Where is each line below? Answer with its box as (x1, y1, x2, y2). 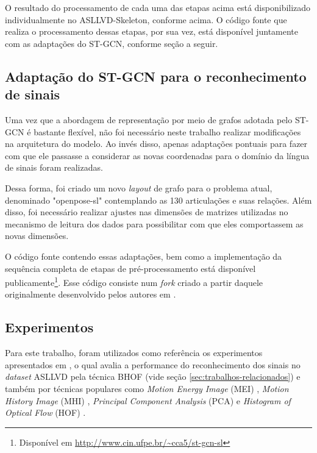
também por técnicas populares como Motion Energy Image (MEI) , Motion (5, 382, 289, 394)
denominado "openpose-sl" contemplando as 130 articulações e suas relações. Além (5, 193, 312, 206)
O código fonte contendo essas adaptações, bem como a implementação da (5, 249, 282, 262)
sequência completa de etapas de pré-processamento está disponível (5, 262, 256, 274)
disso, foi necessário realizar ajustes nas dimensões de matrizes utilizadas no (5, 205, 288, 218)
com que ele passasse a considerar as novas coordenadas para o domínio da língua (5, 149, 310, 162)
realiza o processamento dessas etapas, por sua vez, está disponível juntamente (5, 25, 299, 38)
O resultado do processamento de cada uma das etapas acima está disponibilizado (5, 1, 311, 13)
